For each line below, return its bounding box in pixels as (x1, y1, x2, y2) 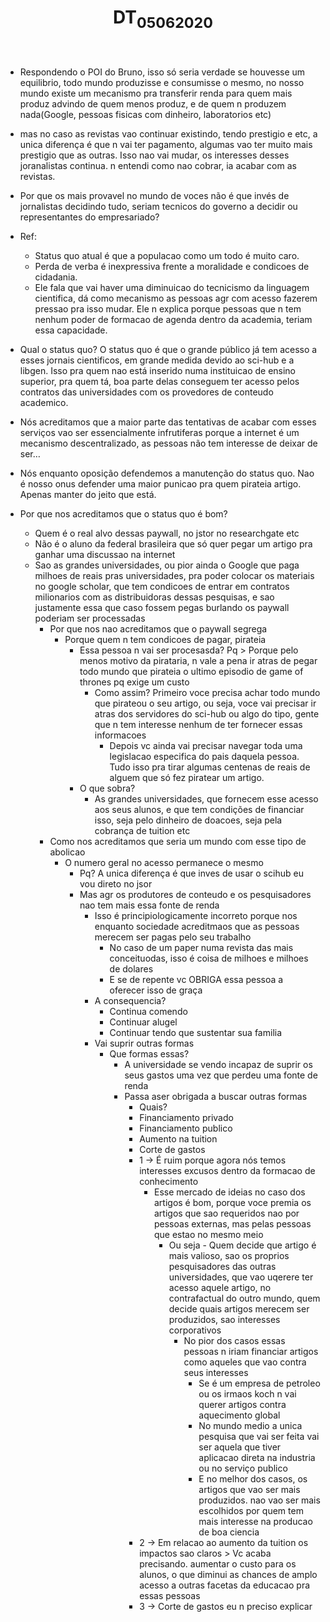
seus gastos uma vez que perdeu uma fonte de (124, 1069, 318, 1081)
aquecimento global (198, 1409, 281, 1421)
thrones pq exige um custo (79, 676, 190, 688)
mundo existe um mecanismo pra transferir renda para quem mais (19, 87, 293, 99)
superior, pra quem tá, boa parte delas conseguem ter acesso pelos (19, 375, 300, 387)
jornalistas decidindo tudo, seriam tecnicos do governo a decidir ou (19, 200, 298, 212)
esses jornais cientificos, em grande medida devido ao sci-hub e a (19, 354, 295, 366)
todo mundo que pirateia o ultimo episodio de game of (79, 665, 304, 677)
